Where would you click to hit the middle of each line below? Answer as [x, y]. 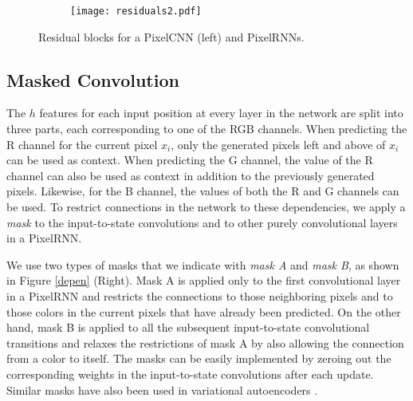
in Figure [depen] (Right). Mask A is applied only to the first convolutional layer [204, 280]
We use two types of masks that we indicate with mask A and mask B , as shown [203, 264]
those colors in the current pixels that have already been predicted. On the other [204, 311]
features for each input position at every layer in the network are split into [221, 113]
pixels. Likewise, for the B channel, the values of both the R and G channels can [203, 191]
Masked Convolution [93, 79]
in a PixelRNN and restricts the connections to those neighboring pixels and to [200, 295]
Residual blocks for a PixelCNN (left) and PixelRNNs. [171, 36]
